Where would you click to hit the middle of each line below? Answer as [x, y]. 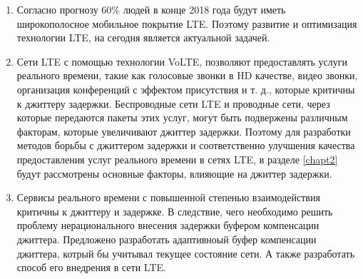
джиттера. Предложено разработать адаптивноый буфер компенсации [167, 239]
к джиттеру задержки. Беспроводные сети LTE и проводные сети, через [173, 103]
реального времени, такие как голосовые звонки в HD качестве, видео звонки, [187, 75]
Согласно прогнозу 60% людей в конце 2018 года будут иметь [151, 9]
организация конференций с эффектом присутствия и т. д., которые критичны [186, 89]
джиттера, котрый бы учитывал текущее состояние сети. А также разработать [186, 253]
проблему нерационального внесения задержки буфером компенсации [168, 225]
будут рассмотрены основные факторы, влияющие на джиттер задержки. [174, 173]
